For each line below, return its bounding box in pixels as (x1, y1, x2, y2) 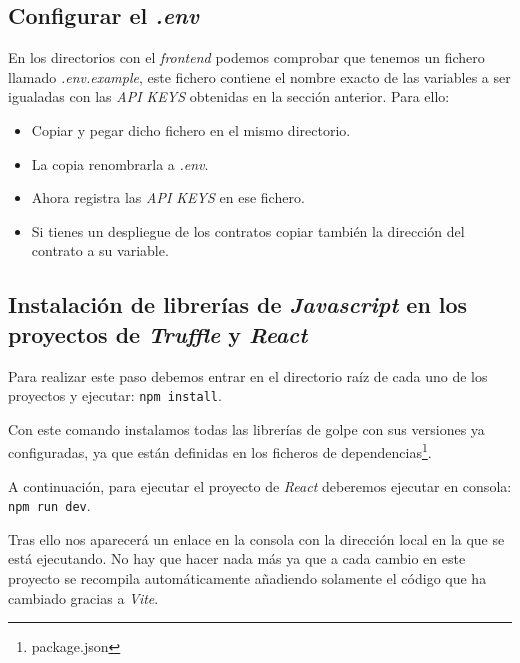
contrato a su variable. (31, 240, 169, 261)
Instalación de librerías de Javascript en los (8, 289, 468, 320)
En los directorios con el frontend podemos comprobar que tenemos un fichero (8, 47, 485, 68)
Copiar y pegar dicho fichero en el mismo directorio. (31, 119, 351, 140)
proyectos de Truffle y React (8, 318, 308, 349)
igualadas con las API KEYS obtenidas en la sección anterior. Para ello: (8, 86, 450, 107)
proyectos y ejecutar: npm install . (8, 385, 222, 406)
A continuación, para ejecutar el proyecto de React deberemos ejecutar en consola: (8, 475, 512, 496)
